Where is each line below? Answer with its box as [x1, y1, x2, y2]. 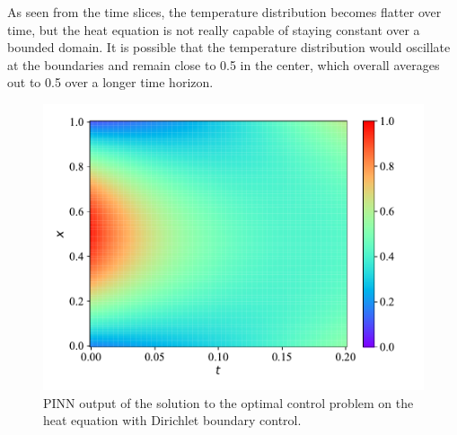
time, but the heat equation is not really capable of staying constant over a [7, 20, 420, 39]
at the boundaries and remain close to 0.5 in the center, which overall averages [7, 55, 440, 74]
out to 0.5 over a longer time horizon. [7, 73, 214, 92]
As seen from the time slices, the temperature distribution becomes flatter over [7, 3, 442, 21]
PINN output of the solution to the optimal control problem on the [43, 393, 414, 412]
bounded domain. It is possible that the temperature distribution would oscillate [7, 38, 451, 57]
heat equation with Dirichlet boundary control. [43, 411, 302, 430]
